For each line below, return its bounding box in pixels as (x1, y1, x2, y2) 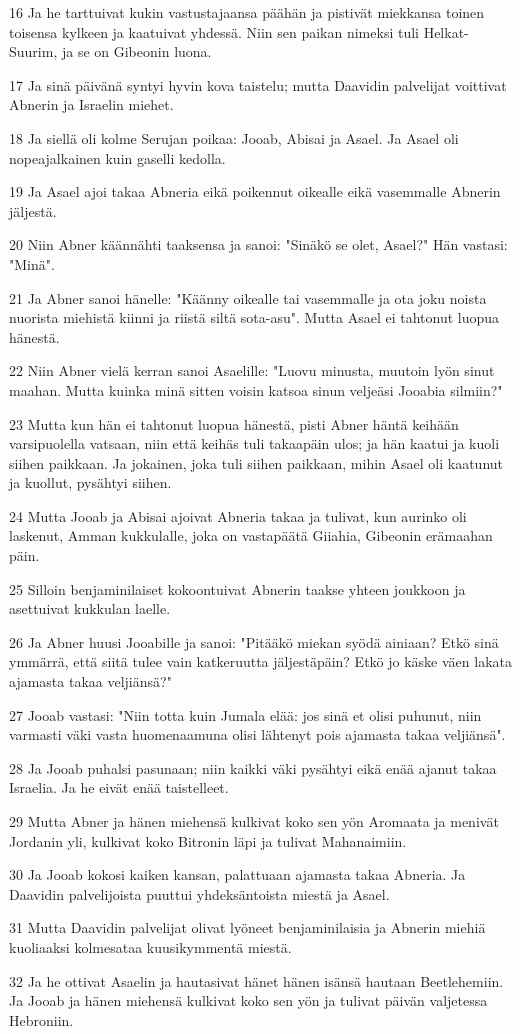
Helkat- (423, 21, 469, 42)
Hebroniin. (9, 1009, 74, 1030)
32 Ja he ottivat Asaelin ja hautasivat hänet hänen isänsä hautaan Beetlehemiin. (9, 970, 504, 991)
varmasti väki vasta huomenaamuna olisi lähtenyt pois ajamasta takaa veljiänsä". (9, 724, 506, 745)
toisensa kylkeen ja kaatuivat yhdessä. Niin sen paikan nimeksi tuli (9, 21, 419, 42)
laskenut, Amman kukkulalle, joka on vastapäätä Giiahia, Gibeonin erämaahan (9, 525, 493, 546)
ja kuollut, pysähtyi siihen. (9, 472, 172, 493)
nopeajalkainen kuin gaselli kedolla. (9, 147, 226, 168)
